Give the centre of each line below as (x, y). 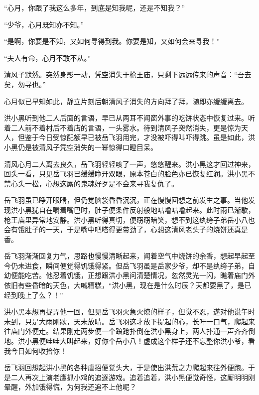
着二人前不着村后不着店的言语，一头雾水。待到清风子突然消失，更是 (116, 127)
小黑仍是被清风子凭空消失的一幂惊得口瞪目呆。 (81, 147)
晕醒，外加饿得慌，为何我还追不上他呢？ (70, 387)
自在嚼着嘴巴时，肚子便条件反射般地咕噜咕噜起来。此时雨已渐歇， (147, 209)
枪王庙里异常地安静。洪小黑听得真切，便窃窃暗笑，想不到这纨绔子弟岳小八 (126, 219)
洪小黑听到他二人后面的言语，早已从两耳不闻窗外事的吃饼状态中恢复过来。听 (129, 118)
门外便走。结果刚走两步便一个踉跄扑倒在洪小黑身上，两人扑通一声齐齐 (133, 331)
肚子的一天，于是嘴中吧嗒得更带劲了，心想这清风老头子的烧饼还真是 (136, 229)
